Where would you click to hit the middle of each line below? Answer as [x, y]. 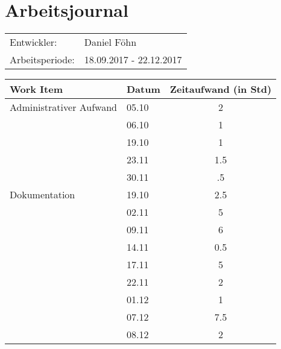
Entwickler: [33, 42]
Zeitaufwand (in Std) [221, 89]
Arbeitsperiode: [42, 60]
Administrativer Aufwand [63, 107]
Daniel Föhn [110, 42]
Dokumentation [43, 195]
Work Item [36, 89]
